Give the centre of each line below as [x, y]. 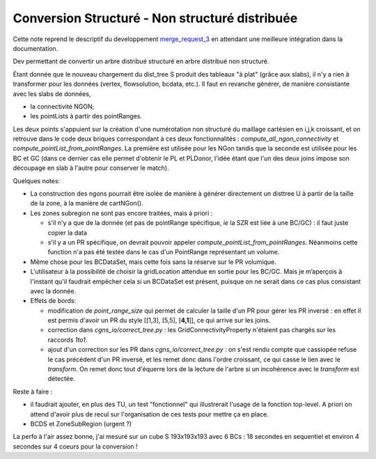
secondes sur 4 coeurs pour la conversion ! [76, 446]
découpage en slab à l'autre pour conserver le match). [91, 168]
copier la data [67, 233]
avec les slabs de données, [52, 93]
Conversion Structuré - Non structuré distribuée [155, 18]
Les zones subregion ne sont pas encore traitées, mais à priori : [122, 213]
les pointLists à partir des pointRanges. [86, 116]
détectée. [62, 379]
